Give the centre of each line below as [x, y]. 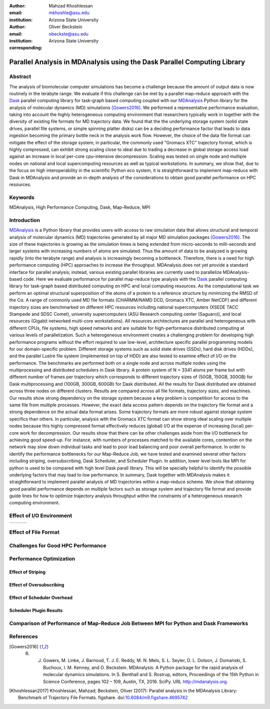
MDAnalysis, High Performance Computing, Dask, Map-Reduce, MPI [80, 207]
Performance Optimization [42, 559]
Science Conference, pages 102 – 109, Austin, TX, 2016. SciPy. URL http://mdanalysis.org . [136, 682]
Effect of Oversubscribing [37, 585]
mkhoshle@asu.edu [69, 13]
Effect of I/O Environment [41, 516]
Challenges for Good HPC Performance [58, 546]
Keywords [22, 197]
